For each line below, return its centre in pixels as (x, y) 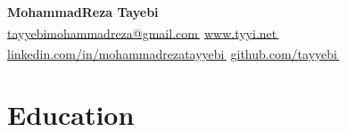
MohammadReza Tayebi (83, 12)
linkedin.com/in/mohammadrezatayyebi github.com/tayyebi (172, 53)
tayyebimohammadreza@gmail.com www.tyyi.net (142, 33)
